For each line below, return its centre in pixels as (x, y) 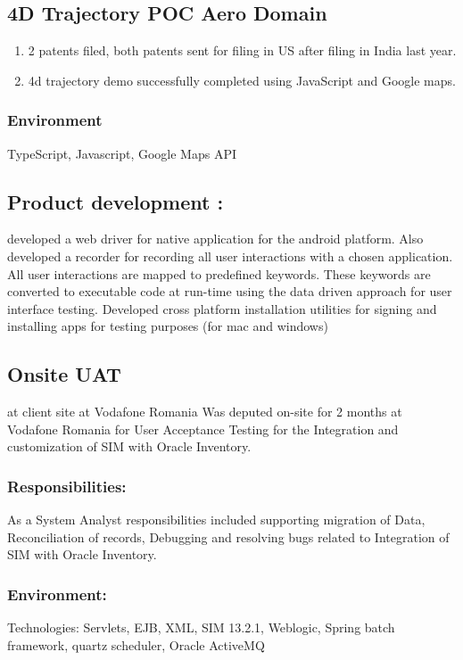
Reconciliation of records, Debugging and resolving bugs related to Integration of (228, 536)
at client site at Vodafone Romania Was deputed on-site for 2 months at (205, 412)
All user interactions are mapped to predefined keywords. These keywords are (219, 273)
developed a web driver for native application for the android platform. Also (215, 239)
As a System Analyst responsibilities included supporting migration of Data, (216, 520)
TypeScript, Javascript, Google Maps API (122, 153)
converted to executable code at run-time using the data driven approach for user (230, 291)
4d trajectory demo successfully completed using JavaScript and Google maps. (242, 80)
